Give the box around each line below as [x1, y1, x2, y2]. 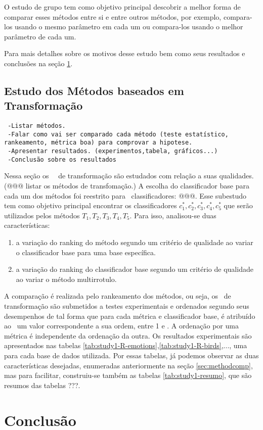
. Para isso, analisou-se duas [129, 210, 216, 220]
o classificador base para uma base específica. [16, 247, 156, 257]
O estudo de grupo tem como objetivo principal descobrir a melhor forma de [4, 2, 241, 12]
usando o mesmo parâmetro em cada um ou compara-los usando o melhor [15, 21, 243, 32]
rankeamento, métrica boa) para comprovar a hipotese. [4, 139, 193, 147]
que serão [224, 200, 253, 211]
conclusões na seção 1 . [4, 58, 73, 68]
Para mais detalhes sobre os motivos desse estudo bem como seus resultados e [4, 48, 245, 59]
